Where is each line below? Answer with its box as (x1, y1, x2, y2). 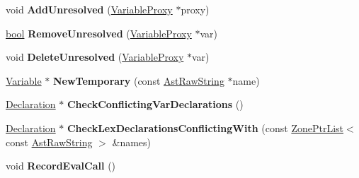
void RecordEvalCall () (6, 158, 116, 173)
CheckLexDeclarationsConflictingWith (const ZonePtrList (67, 120, 344, 135)
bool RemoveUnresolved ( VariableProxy (6, 25, 192, 40)
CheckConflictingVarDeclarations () (67, 97, 244, 112)
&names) (112, 134, 152, 149)
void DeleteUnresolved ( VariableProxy (6, 49, 184, 64)
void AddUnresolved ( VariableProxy (6, 2, 173, 16)
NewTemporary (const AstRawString (52, 73, 224, 88)
